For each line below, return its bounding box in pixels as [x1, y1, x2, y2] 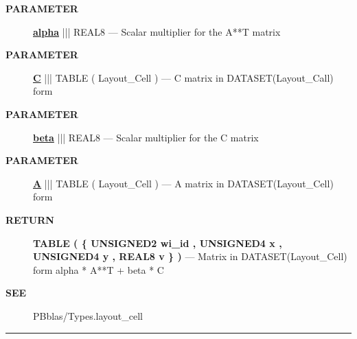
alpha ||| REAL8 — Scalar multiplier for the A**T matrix [33, 24, 281, 38]
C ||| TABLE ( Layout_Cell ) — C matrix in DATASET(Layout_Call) [33, 70, 334, 84]
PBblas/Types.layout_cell [33, 308, 143, 323]
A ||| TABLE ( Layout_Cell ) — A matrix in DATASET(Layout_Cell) [33, 176, 334, 190]
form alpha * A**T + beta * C [33, 262, 164, 277]
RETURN [5, 212, 54, 226]
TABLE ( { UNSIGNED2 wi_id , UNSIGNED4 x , [33, 235, 282, 250]
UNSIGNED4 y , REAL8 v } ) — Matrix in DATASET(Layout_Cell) [33, 249, 347, 264]
